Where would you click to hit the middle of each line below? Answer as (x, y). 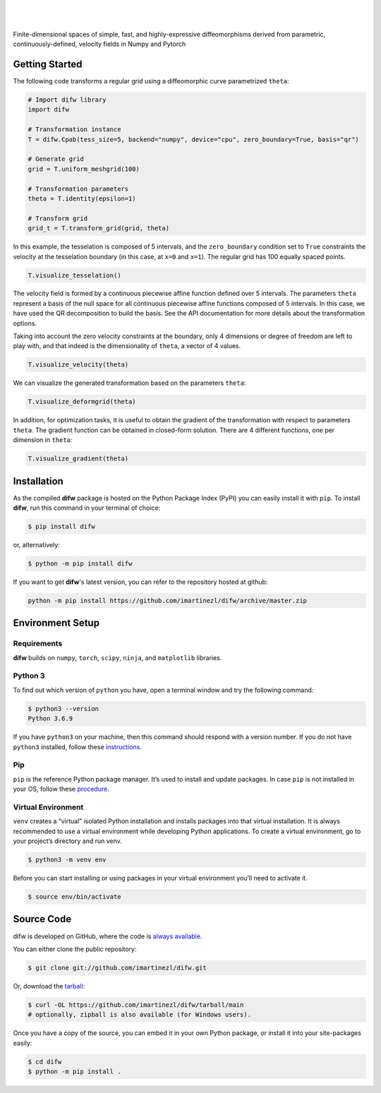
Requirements (38, 644)
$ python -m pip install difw (80, 563)
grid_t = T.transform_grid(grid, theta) (98, 228)
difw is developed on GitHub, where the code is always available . (108, 936)
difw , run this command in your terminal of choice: (87, 508)
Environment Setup (56, 623)
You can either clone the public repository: (75, 949)
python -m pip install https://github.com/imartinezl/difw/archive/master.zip (167, 601)
